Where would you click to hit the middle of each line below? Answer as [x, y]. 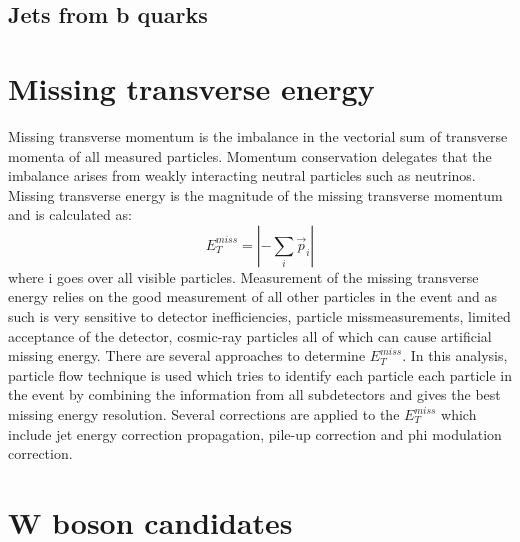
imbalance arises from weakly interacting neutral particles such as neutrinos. [242, 175]
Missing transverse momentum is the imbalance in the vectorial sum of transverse [258, 135]
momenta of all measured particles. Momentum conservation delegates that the [250, 155]
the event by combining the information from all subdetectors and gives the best [254, 394]
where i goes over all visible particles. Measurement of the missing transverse [243, 276]
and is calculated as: [70, 214]
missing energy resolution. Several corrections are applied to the [204, 414]
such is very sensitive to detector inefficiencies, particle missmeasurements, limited [259, 316]
